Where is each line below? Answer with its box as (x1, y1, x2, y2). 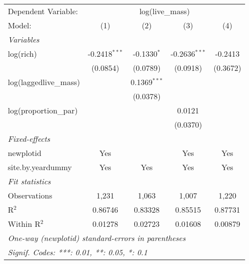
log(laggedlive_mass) (8, 76, 80, 88)
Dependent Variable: (8, 5, 78, 17)
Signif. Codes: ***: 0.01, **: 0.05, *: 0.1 (8, 246, 148, 258)
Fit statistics (8, 176, 51, 187)
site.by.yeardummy (8, 161, 72, 173)
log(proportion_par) (8, 105, 78, 116)
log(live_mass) (139, 5, 190, 17)
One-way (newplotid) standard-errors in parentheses (8, 232, 186, 243)
